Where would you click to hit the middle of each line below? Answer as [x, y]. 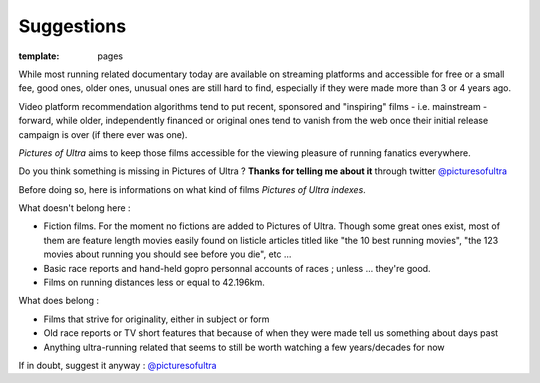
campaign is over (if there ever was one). [103, 134]
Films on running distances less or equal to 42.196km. [154, 282]
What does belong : [59, 301]
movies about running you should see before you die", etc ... [167, 254]
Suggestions [72, 26]
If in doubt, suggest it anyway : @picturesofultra [117, 365]
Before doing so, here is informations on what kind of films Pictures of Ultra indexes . [192, 189]
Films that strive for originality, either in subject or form [156, 319]
